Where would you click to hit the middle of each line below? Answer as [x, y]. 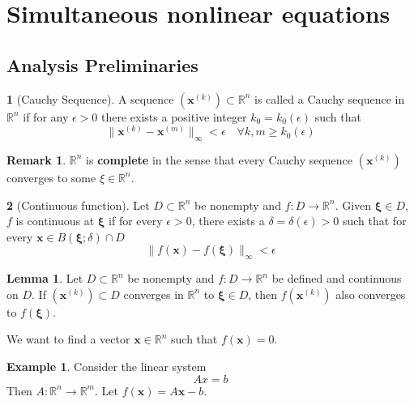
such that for [374, 221]
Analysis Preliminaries [102, 64]
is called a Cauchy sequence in [330, 98]
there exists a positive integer [174, 116]
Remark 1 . [36, 159]
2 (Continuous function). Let [78, 205]
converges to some [51, 177]
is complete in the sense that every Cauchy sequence [220, 159]
